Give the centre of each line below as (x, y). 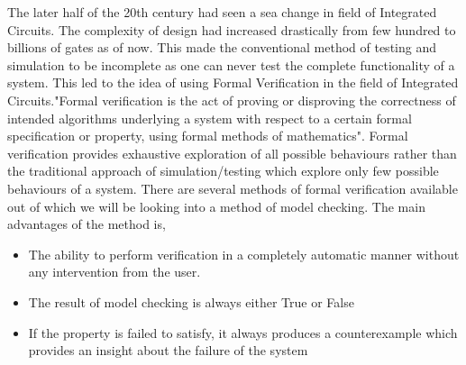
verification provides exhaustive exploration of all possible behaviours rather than (232, 153)
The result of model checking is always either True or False (191, 301)
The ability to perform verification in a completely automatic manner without (244, 254)
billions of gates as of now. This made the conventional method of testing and (222, 47)
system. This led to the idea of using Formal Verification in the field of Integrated (233, 82)
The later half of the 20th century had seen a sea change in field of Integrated (222, 12)
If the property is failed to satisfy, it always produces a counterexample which (243, 332)
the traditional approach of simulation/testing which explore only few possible (223, 171)
